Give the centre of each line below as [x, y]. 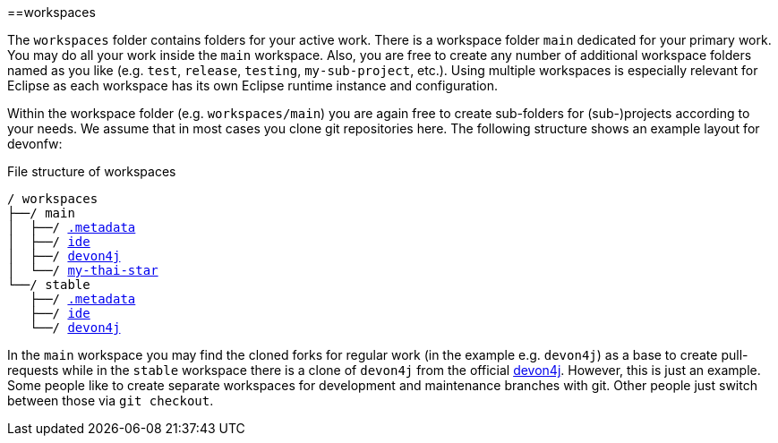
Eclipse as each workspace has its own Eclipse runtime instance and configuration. [252, 85]
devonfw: [35, 144]
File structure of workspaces [92, 171]
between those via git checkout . [111, 400]
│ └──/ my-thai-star [83, 270]
